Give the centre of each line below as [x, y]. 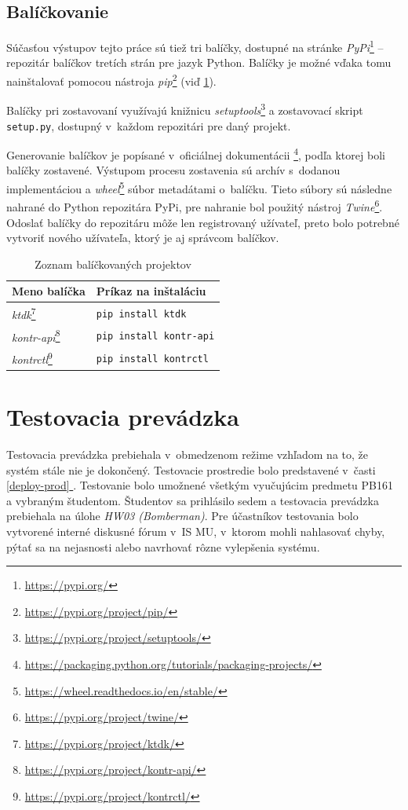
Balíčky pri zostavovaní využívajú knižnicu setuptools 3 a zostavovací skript [185, 109]
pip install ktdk [141, 314]
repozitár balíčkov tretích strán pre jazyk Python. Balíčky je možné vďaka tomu [199, 62]
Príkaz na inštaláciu [151, 291]
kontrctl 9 [32, 358]
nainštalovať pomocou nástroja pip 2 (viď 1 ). [111, 80]
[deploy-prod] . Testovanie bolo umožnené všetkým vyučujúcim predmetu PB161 [200, 485]
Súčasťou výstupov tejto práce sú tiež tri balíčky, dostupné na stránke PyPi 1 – [195, 46]
